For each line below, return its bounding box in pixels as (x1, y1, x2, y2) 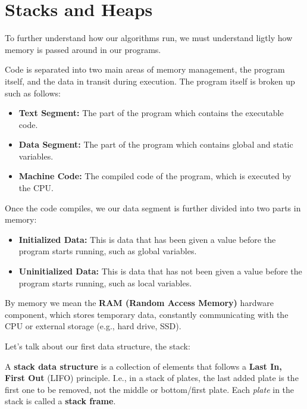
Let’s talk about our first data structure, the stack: (5, 340, 190, 352)
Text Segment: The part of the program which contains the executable (18, 107, 284, 119)
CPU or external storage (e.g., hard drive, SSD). (5, 320, 181, 332)
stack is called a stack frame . (5, 395, 116, 407)
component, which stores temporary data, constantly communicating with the (5, 308, 289, 320)
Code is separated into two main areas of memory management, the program (5, 63, 285, 76)
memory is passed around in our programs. (5, 43, 161, 55)
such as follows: (5, 86, 61, 99)
